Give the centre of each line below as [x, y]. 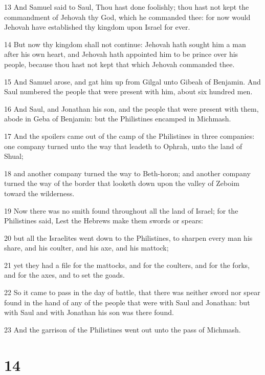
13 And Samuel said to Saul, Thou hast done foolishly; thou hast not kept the [127, 7]
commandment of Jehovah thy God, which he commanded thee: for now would [127, 17]
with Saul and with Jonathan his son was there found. [89, 312]
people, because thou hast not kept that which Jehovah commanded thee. [119, 64]
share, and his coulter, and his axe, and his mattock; [86, 248]
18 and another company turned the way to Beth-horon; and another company [127, 173]
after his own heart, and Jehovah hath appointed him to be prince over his [121, 54]
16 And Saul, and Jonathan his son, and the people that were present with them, [131, 108]
